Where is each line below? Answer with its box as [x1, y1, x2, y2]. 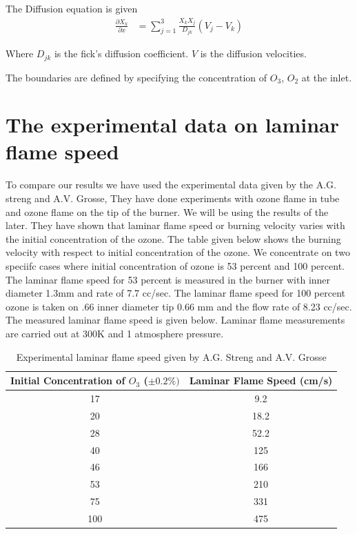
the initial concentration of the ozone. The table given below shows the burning [6, 231, 341, 246]
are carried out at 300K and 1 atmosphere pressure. [6, 326, 224, 340]
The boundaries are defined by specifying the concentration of [6, 70, 267, 84]
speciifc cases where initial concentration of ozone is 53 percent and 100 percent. [6, 258, 345, 273]
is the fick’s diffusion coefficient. [54, 46, 189, 61]
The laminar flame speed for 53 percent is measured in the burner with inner [6, 272, 331, 286]
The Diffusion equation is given [6, 1, 138, 15]
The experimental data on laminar [6, 110, 339, 139]
